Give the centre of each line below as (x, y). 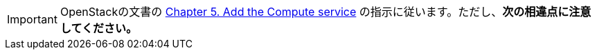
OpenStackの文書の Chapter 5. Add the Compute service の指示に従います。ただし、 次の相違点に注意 (326, 12)
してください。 (99, 28)
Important (32, 19)
